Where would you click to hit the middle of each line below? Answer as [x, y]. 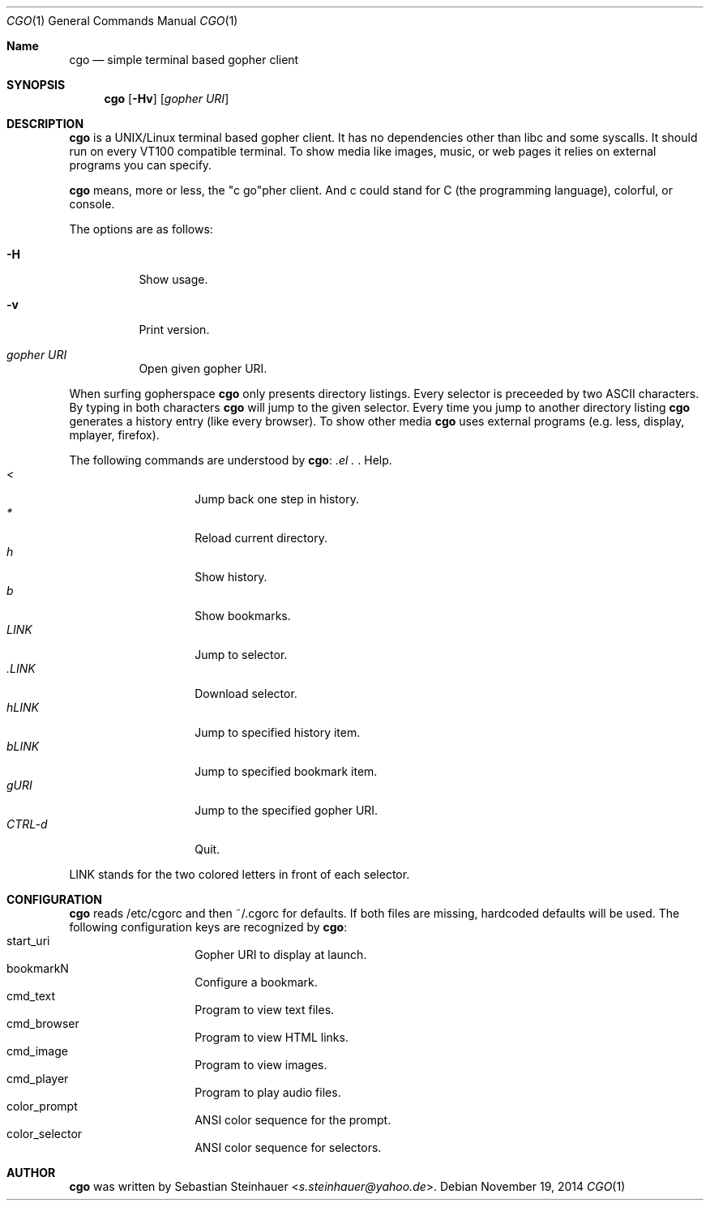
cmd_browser [43, 1023]
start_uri [28, 941]
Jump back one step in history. [277, 499]
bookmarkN [38, 968]
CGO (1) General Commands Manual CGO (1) [122, 21]
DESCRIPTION [45, 124]
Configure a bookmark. [256, 982]
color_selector [45, 1134]
